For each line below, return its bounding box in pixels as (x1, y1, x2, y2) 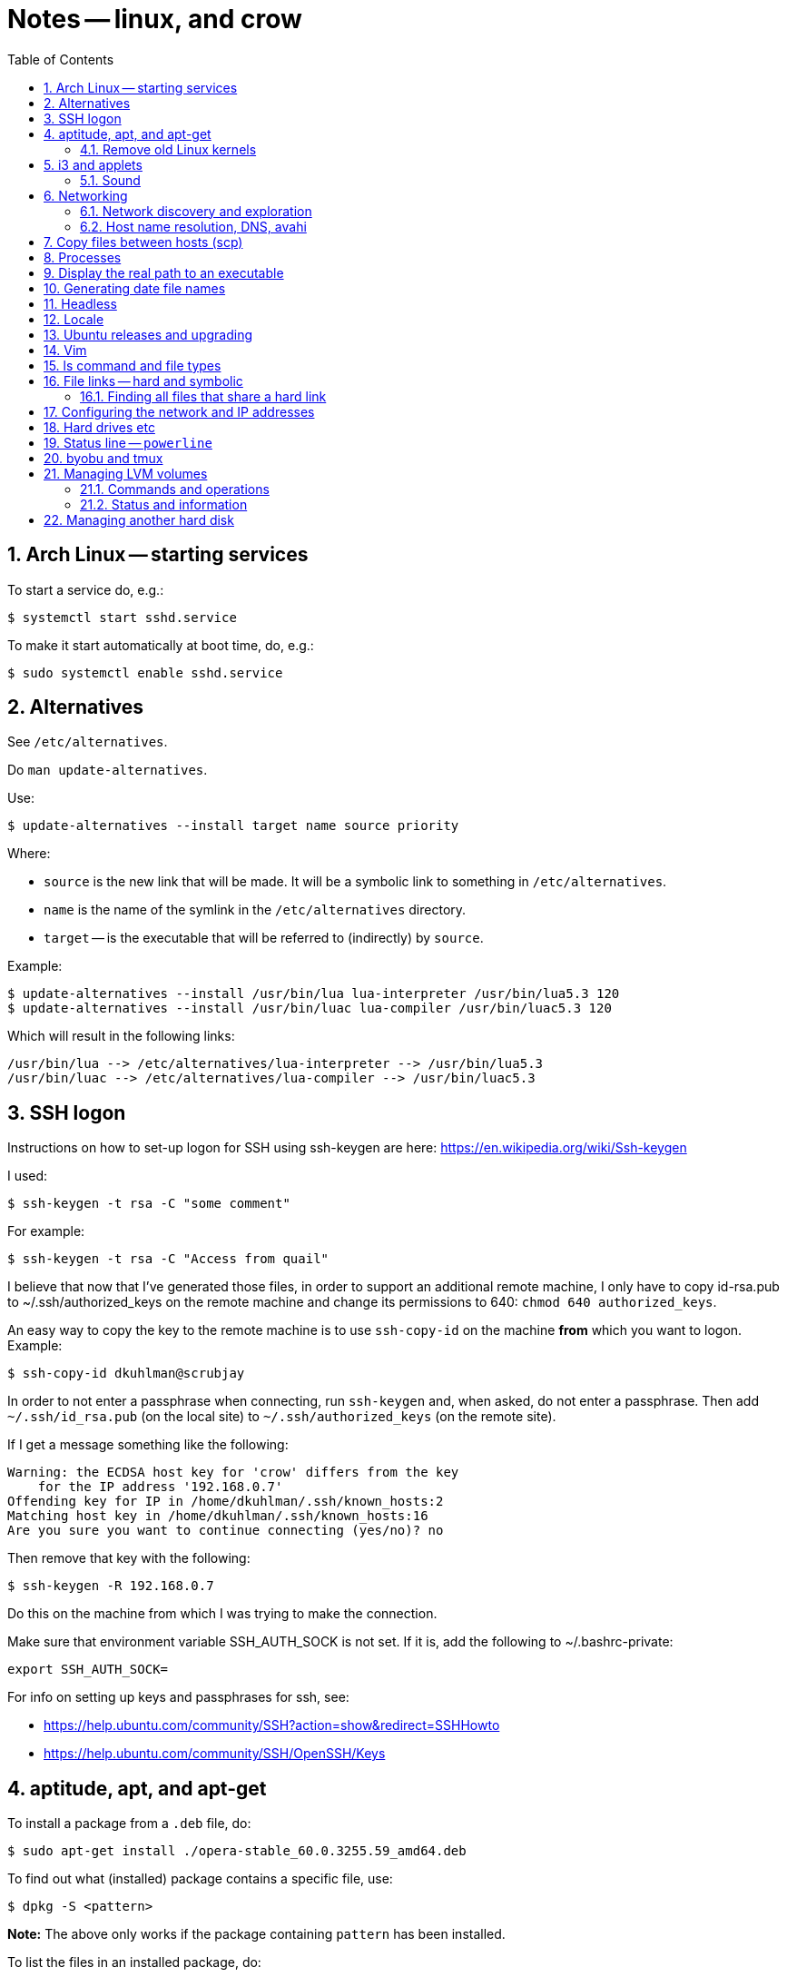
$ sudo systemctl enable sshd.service (7, 665, 283, 680)
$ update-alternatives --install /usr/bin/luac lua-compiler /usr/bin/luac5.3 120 (7, 1001, 612, 1016)
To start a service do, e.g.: (7, 581, 164, 598)
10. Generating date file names (44, 280, 226, 296)
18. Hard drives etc (44, 419, 155, 435)
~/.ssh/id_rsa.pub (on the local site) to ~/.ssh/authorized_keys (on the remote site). (7, 1409, 556, 1425)
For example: (7, 1223, 85, 1240)
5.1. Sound (80, 172, 141, 188)
